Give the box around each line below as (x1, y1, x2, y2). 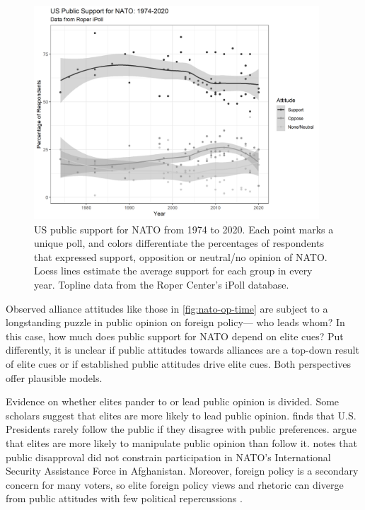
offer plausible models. (6, 370, 103, 385)
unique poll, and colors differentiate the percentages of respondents (34, 236, 324, 250)
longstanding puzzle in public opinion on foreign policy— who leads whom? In (6, 315, 345, 330)
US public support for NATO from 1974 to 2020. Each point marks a (34, 221, 334, 236)
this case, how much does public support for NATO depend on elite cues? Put (6, 328, 344, 343)
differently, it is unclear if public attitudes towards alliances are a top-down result (6, 342, 359, 357)
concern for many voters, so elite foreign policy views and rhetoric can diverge (6, 477, 344, 492)
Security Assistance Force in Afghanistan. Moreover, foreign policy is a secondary (6, 463, 359, 478)
